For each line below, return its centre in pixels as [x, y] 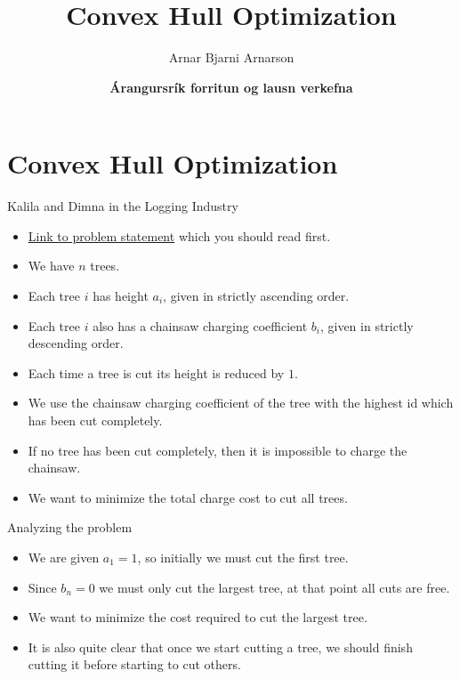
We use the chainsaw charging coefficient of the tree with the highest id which [241, 403]
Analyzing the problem [70, 527]
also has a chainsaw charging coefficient [200, 325]
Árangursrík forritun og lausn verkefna [231, 87]
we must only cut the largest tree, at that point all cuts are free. [274, 587]
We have [51, 266]
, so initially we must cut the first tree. [243, 557]
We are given [64, 557]
